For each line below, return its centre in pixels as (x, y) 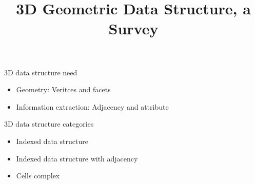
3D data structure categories (49, 124)
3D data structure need (41, 72)
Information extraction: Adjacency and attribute (92, 106)
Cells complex (38, 176)
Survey (133, 28)
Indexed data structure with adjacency (77, 158)
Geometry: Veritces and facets (63, 89)
